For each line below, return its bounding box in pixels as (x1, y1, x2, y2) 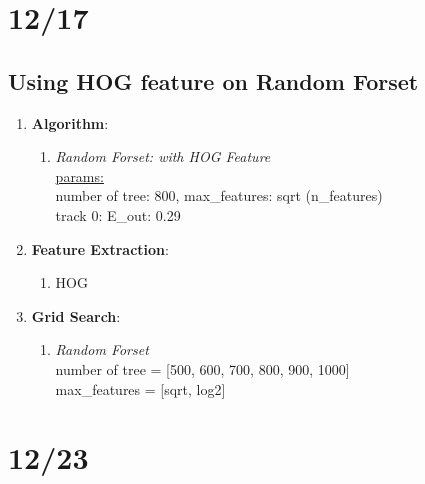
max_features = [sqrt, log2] (55, 378, 226, 399)
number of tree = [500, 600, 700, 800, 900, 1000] (55, 358, 350, 379)
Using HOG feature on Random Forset (8, 65, 419, 96)
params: (55, 165, 104, 186)
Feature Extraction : (31, 238, 169, 259)
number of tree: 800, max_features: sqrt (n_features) (55, 185, 383, 206)
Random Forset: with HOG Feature (55, 146, 271, 167)
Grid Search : (31, 305, 121, 326)
